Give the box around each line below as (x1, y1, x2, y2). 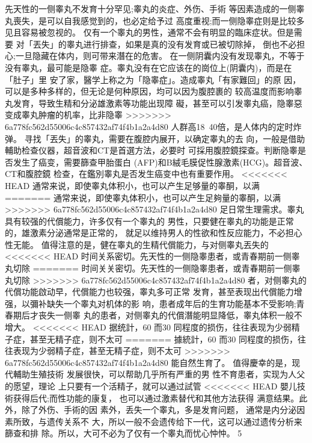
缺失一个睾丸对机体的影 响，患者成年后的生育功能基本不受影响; (46, 297, 296, 309)
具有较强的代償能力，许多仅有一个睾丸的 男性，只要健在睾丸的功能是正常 (5, 214, 294, 227)
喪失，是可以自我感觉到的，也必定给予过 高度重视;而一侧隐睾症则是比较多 (13, 14, 305, 26)
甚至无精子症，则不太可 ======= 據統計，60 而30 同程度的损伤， (29, 332, 298, 345)
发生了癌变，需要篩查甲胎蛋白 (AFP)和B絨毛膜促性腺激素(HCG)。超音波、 (13, 155, 308, 168)
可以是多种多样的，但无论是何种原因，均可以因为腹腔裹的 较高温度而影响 (5, 85, 294, 98)
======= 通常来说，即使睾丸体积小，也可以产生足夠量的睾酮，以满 (5, 191, 281, 203)
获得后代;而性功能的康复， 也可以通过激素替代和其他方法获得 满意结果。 (13, 391, 299, 404)
